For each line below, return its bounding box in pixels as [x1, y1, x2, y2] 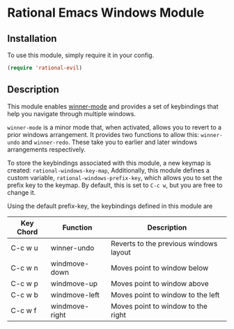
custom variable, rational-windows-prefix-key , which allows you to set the [7, 173, 223, 182]
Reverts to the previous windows [110, 239, 218, 248]
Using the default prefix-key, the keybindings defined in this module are [7, 202, 213, 210]
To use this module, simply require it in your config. [7, 51, 155, 59]
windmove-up [50, 278, 97, 288]
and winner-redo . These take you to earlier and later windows [21, 138, 198, 146]
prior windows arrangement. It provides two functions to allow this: [7, 130, 200, 138]
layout [110, 247, 131, 257]
